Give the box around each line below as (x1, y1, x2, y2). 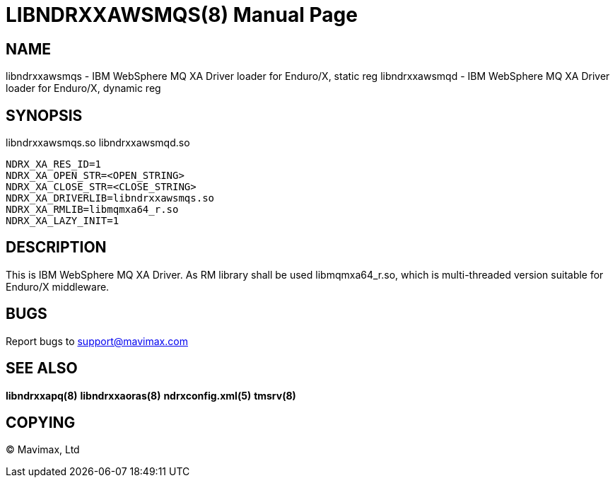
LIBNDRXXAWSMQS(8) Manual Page (6, 3, 358, 27)
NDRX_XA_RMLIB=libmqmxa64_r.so (6, 204, 179, 216)
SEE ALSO (6, 359, 78, 378)
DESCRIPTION (6, 238, 107, 257)
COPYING (6, 413, 76, 431)
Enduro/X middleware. (6, 280, 110, 293)
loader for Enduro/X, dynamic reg (6, 82, 161, 95)
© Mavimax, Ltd (6, 443, 80, 456)
